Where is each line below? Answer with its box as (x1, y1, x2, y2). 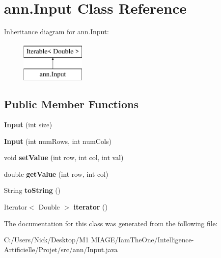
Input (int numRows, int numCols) (4, 136, 111, 146)
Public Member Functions (4, 96, 138, 112)
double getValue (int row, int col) (4, 168, 109, 179)
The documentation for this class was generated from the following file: (4, 218, 218, 228)
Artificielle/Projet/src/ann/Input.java (4, 244, 118, 254)
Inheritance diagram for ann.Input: (4, 26, 109, 37)
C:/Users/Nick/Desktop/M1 (4, 235, 89, 245)
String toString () (4, 185, 61, 195)
